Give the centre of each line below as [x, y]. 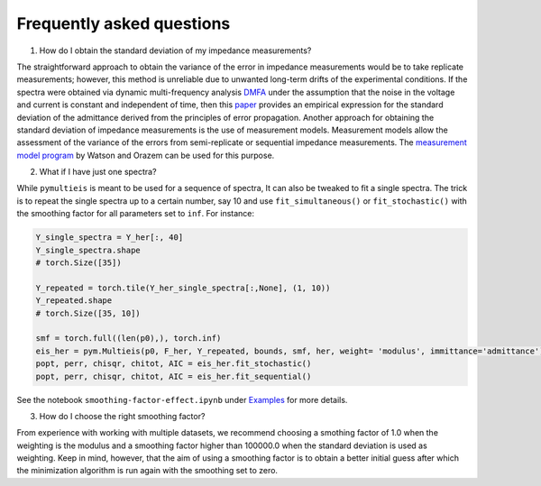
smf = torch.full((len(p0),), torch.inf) [128, 339]
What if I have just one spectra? [98, 172]
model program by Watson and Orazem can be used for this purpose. [146, 155]
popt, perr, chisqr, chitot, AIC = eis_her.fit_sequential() [174, 376]
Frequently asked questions [124, 23]
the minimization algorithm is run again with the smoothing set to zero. [147, 471]
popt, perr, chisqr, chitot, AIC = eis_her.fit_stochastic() [174, 364]
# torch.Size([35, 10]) [88, 313]
